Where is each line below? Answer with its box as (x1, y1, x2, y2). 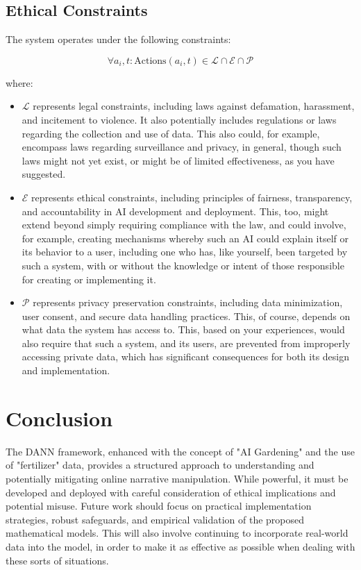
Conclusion (6, 403, 113, 432)
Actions (134, 56, 167, 66)
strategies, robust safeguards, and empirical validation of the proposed (6, 512, 305, 526)
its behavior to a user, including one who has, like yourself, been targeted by (22, 244, 348, 259)
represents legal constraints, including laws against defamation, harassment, (33, 99, 355, 113)
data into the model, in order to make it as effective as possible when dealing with (6, 539, 355, 553)
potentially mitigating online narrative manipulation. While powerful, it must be (6, 471, 349, 485)
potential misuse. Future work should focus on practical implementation (6, 498, 312, 513)
